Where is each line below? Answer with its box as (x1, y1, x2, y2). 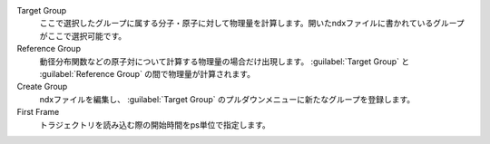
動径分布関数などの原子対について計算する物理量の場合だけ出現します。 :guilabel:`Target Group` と (39, 55, 410, 67)
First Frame (16, 107, 60, 118)
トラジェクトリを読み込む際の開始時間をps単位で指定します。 (39, 119, 271, 130)
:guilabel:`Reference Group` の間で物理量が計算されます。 (39, 68, 256, 79)
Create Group (16, 82, 68, 92)
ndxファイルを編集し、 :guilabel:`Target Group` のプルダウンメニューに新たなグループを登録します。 (39, 93, 416, 104)
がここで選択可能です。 (39, 30, 127, 41)
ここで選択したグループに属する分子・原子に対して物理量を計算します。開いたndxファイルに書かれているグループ (39, 18, 465, 29)
